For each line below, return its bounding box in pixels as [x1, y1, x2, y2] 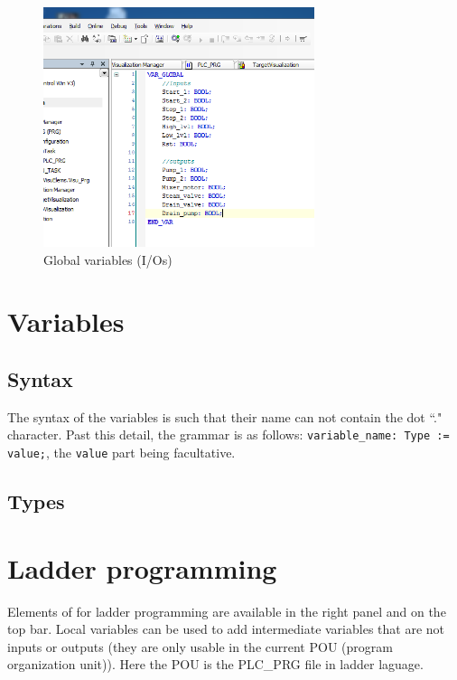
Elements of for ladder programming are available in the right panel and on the [7, 601, 446, 620]
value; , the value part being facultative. [7, 443, 236, 462]
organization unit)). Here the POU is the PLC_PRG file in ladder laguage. [7, 655, 424, 674]
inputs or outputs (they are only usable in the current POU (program [7, 637, 393, 656]
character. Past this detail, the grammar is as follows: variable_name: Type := [7, 425, 450, 444]
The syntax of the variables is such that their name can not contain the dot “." [7, 407, 443, 426]
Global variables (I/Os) [43, 250, 173, 269]
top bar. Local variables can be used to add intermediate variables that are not [7, 619, 445, 638]
